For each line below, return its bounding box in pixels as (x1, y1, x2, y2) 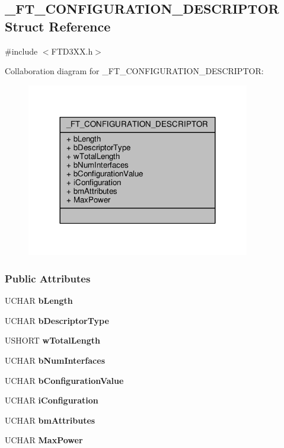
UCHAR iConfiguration (5, 394, 98, 406)
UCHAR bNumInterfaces (5, 354, 105, 367)
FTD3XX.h (51, 45, 93, 57)
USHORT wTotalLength (5, 334, 100, 347)
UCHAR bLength (5, 294, 73, 307)
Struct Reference (5, 17, 111, 35)
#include (5, 45, 38, 57)
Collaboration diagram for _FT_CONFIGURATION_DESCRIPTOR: (5, 65, 264, 77)
